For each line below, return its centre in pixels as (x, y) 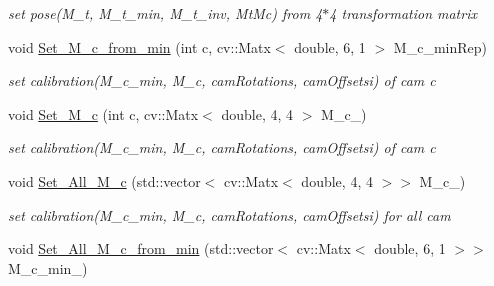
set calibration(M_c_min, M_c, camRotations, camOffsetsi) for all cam (229, 214)
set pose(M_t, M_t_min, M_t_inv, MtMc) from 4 (165, 13)
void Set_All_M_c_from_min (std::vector (141, 248)
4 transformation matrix (403, 13)
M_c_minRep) (440, 46)
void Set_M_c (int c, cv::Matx (103, 113)
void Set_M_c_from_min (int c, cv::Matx (139, 46)
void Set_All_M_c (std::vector (104, 180)
